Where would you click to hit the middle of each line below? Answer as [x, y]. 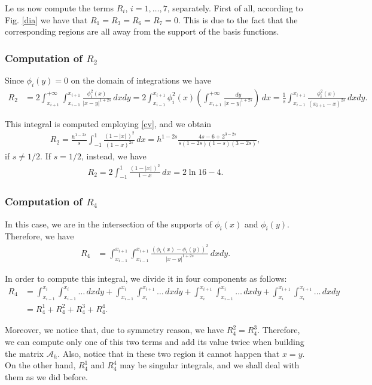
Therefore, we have [39, 236]
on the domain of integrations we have [141, 80]
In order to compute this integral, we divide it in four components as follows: [146, 278]
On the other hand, [40, 365]
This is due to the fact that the [240, 19]
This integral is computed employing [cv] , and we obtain [108, 123]
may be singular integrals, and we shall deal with [210, 365]
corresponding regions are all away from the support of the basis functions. [142, 31]
